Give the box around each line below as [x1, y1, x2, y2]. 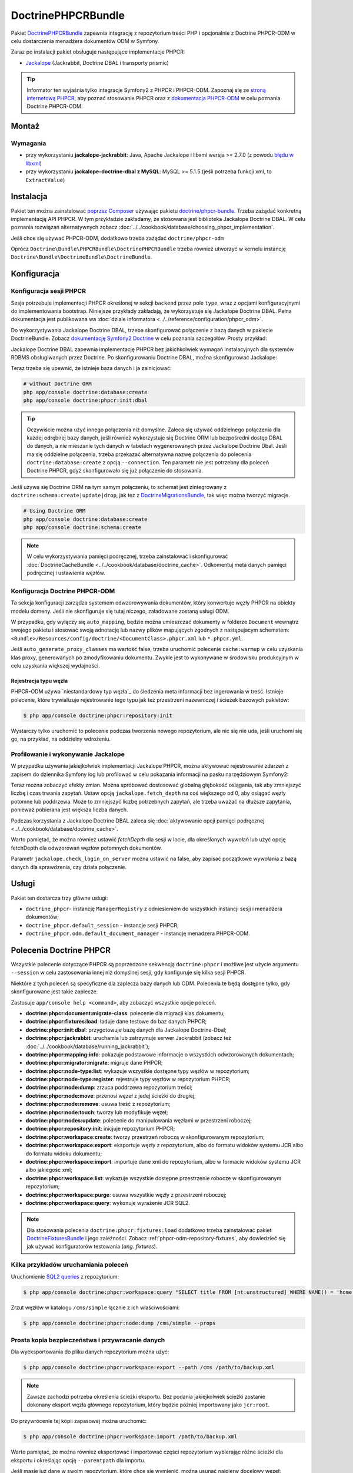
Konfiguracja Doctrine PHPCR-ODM [11, 587, 115, 595]
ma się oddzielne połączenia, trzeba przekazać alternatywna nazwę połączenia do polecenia [26, 451, 252, 458]
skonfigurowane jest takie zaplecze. [11, 988, 98, 995]
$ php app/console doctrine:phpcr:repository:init [23, 712, 173, 719]
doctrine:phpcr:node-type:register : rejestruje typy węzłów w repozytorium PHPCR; [25, 1076, 231, 1083]
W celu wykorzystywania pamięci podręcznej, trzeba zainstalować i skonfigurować [26, 553, 228, 560]
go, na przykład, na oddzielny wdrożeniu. [11, 735, 111, 742]
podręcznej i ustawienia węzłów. [26, 569, 105, 577]
